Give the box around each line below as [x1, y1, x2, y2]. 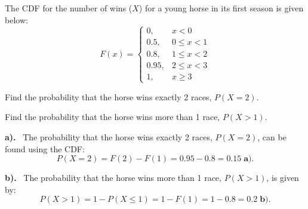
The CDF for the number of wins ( [5, 2, 133, 14]
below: [5, 13, 28, 26]
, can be [257, 131, 287, 143]
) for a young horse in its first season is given [138, 2, 304, 14]
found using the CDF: [5, 142, 85, 155]
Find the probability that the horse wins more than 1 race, [5, 110, 220, 123]
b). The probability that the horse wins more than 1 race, [5, 171, 221, 184]
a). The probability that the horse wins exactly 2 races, [5, 131, 212, 143]
